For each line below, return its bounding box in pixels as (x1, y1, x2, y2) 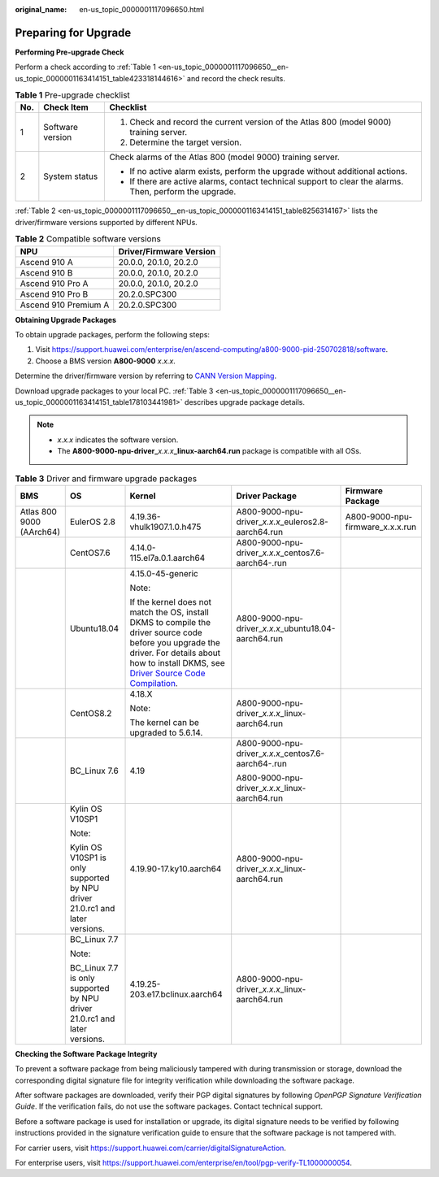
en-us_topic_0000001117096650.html (79, 5, 205, 14)
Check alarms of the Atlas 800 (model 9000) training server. (109, 151, 341, 163)
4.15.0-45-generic (129, 567, 198, 579)
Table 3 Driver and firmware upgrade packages (15, 472, 198, 484)
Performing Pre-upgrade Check (15, 47, 124, 57)
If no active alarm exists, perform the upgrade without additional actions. (129, 166, 408, 177)
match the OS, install (129, 606, 209, 618)
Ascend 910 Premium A (20, 299, 110, 311)
